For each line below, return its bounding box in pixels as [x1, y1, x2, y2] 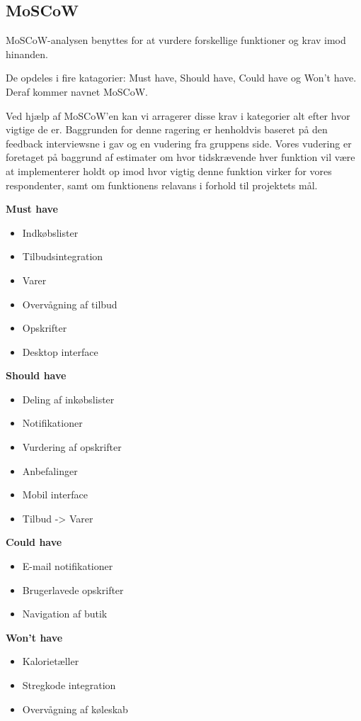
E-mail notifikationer [22, 559, 113, 574]
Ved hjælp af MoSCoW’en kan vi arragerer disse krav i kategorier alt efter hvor [6, 108, 350, 123]
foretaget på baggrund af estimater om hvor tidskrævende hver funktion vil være [6, 150, 355, 164]
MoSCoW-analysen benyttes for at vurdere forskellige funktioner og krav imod [6, 33, 346, 47]
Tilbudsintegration [22, 249, 103, 264]
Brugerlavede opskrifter [22, 582, 124, 597]
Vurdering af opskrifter [22, 440, 122, 454]
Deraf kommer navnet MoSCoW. [6, 84, 148, 99]
